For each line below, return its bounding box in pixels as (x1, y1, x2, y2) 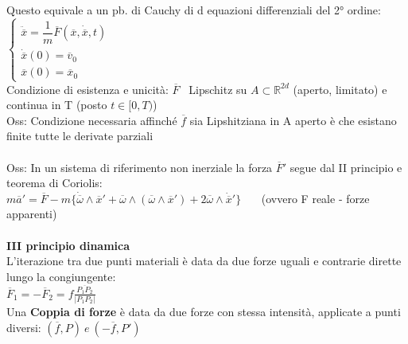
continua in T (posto (6, 96, 107, 113)
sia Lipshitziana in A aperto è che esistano (189, 111, 397, 128)
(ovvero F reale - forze (261, 190, 370, 206)
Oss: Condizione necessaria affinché (6, 111, 177, 128)
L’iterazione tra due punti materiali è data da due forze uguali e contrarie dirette (6, 252, 402, 269)
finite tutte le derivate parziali (6, 127, 153, 144)
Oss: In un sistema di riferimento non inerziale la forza (6, 158, 273, 175)
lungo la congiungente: (6, 268, 116, 284)
